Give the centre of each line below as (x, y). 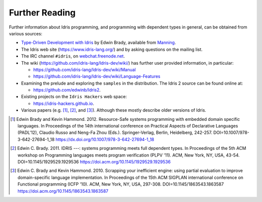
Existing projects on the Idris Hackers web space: (74, 97)
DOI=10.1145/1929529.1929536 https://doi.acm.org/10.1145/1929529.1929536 (94, 161)
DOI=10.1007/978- (231, 132)
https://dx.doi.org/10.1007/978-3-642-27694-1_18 (105, 139)
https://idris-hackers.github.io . (64, 103)
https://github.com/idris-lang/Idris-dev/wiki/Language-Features (97, 76)
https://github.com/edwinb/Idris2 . (67, 90)
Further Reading (42, 13)
